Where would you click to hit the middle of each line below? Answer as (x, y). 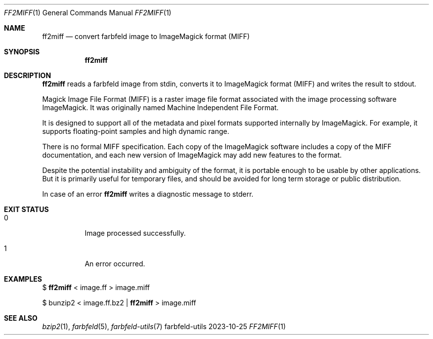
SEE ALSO (21, 318)
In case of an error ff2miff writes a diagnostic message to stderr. (148, 194)
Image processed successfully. (135, 233)
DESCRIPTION (28, 75)
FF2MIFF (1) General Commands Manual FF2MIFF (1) (88, 13)
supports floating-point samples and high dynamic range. (136, 131)
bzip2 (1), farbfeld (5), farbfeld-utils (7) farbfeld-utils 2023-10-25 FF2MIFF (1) (164, 326)
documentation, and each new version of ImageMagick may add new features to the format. (192, 155)
